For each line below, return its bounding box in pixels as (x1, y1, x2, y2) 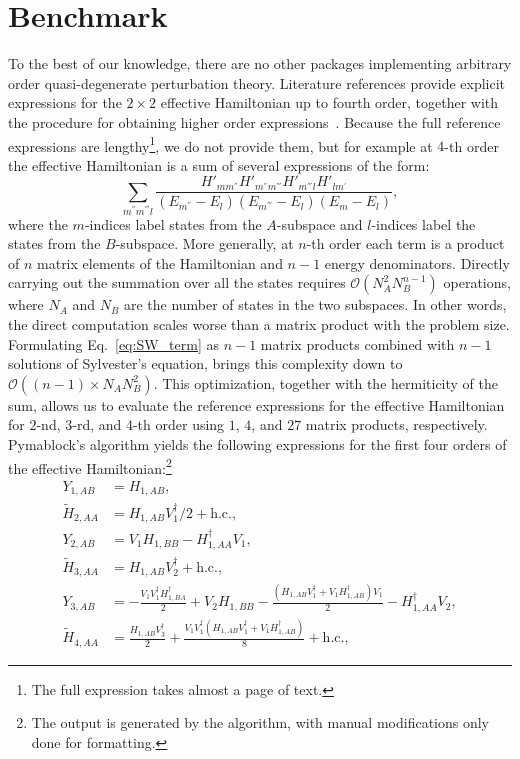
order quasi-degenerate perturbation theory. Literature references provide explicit (8, 72, 506, 93)
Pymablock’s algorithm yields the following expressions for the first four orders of (8, 434, 507, 455)
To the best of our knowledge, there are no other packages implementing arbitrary (8, 53, 512, 74)
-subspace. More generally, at (115, 233, 294, 254)
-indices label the (371, 213, 476, 234)
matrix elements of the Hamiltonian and (37, 252, 283, 273)
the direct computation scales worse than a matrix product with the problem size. (8, 314, 510, 335)
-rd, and (72, 414, 122, 435)
